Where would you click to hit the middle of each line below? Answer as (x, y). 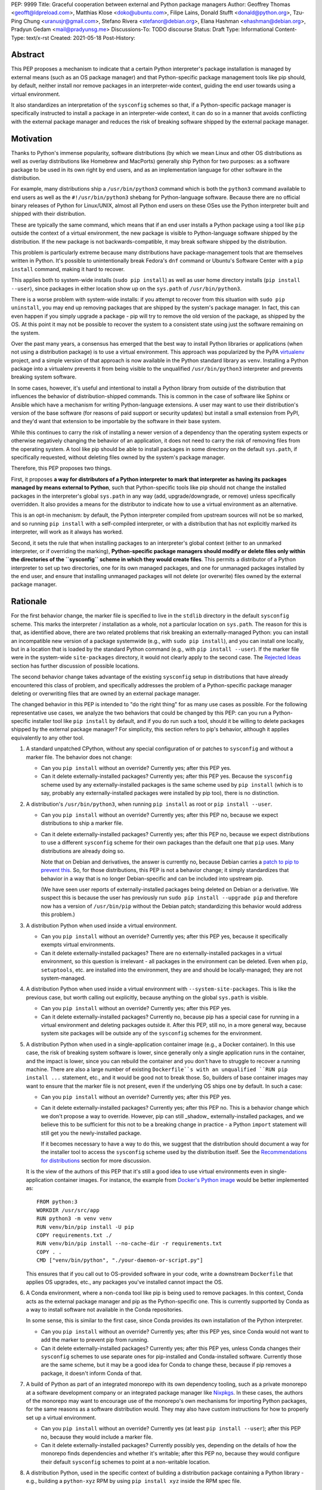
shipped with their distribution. (49, 214)
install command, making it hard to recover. (68, 269)
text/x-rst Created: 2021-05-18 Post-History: (80, 38)
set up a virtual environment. (61, 1417)
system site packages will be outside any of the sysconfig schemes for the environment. (151, 1033)
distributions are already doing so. (83, 851)
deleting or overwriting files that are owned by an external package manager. (106, 693)
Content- (286, 29)
